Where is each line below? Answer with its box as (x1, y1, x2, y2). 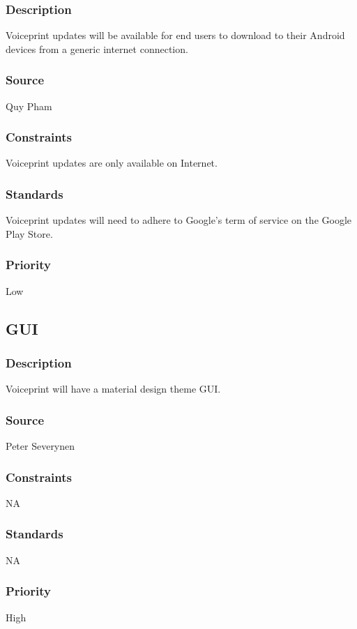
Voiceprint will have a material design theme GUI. (6, 381, 221, 396)
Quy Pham (6, 98, 52, 113)
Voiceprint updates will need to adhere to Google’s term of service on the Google (6, 213, 352, 227)
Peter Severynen (6, 439, 75, 453)
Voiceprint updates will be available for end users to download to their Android (6, 28, 345, 43)
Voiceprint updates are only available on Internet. (6, 156, 218, 170)
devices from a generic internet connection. (6, 41, 188, 56)
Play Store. (6, 226, 53, 241)
